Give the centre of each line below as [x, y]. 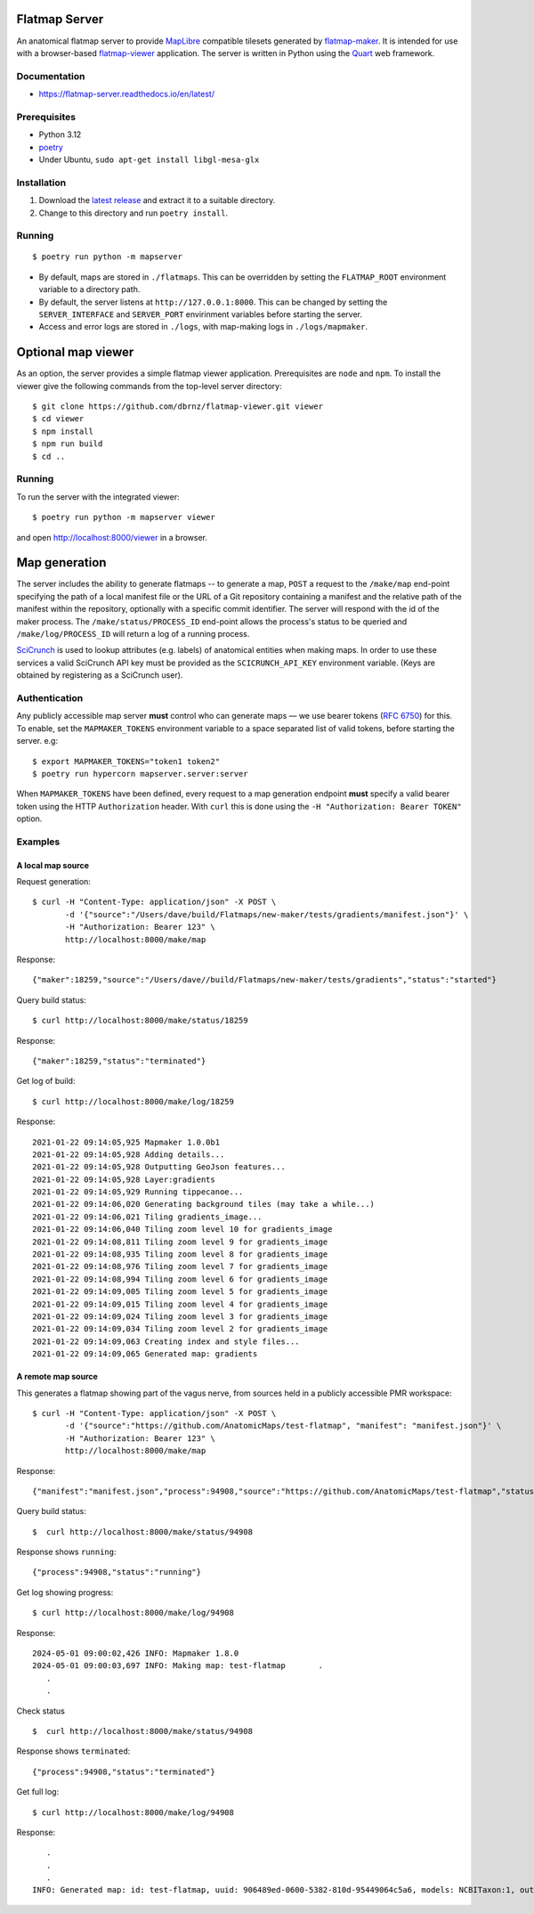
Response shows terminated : [73, 1751]
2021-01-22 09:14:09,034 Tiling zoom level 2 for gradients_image [180, 1329]
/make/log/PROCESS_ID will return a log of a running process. [133, 634]
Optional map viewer [75, 352]
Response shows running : [66, 1552]
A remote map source [57, 1377]
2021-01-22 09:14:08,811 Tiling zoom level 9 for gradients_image [180, 1242]
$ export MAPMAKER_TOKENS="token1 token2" [126, 761]
